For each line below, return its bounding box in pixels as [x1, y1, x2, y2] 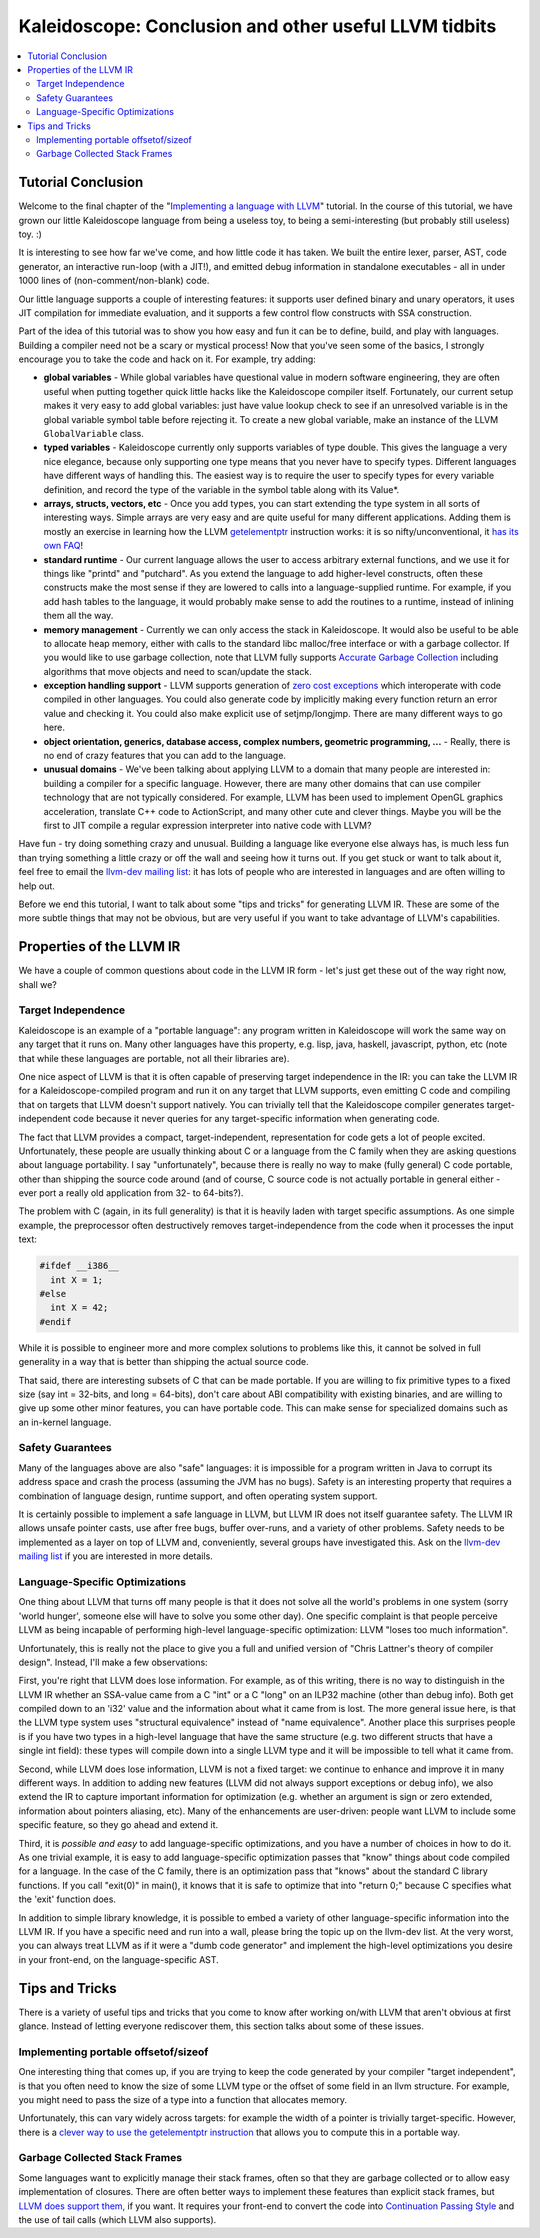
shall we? [18, 978, 57, 990]
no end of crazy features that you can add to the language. [43, 750, 287, 762]
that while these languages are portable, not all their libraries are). [18, 1052, 290, 1064]
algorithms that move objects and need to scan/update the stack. [43, 665, 312, 677]
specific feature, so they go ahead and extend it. [18, 1819, 219, 1831]
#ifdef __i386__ [39, 1260, 120, 1272]
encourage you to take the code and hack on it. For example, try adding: [18, 353, 317, 365]
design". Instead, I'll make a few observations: [18, 1656, 209, 1668]
